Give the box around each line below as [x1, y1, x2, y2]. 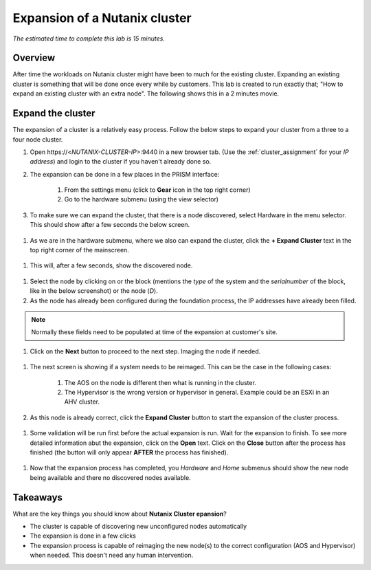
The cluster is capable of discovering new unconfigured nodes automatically [30, 522, 247, 530]
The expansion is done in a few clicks [30, 531, 137, 540]
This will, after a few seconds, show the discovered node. [30, 261, 193, 270]
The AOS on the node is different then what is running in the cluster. [64, 378, 257, 386]
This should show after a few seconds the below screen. [30, 221, 190, 229]
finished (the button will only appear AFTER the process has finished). [30, 448, 229, 457]
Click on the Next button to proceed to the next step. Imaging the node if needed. [30, 347, 261, 355]
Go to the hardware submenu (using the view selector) [64, 195, 219, 204]
